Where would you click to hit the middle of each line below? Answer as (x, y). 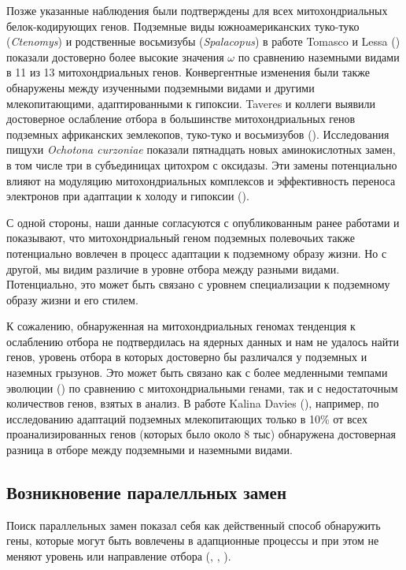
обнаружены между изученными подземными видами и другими (161, 87)
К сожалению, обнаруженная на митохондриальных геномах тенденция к (181, 326)
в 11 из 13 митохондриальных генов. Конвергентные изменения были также (188, 72)
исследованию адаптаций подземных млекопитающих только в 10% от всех (187, 418)
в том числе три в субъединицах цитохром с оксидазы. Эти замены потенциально (202, 164)
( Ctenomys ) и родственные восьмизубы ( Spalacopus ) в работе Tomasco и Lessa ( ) (203, 41)
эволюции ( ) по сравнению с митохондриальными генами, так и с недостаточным (202, 387)
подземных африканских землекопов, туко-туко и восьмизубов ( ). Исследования (198, 134)
